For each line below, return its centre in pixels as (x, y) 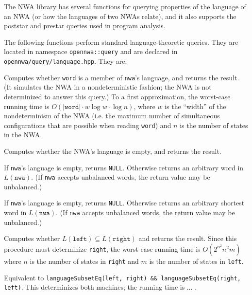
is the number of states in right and (84, 261)
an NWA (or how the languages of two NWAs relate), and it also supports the (120, 16)
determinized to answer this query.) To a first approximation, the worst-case (117, 96)
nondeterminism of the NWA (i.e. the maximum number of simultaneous (112, 116)
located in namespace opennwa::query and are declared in (91, 51)
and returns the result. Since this (188, 238)
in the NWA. (23, 135)
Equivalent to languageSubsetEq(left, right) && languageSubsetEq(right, (122, 277)
